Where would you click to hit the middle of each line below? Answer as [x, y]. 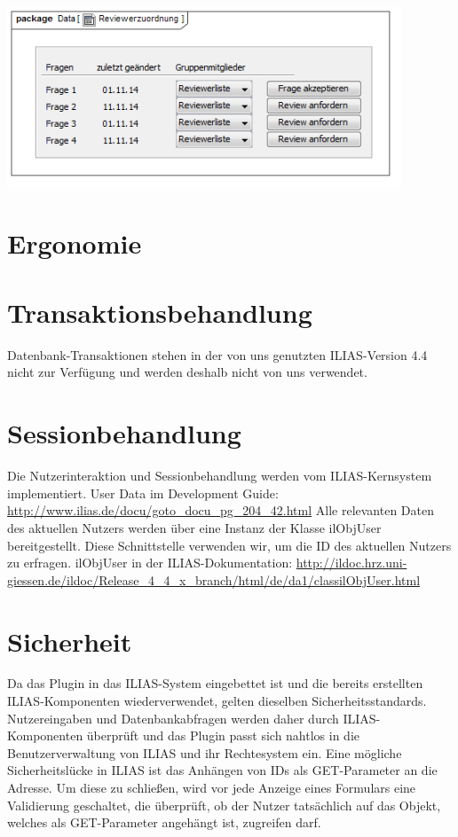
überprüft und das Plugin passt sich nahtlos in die [223, 735]
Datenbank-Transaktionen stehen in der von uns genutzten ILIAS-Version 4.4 [217, 354]
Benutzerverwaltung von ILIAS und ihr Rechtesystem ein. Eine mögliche [205, 752]
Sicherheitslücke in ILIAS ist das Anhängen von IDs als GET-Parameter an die [222, 770]
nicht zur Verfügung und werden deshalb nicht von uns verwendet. [187, 372]
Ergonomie [75, 242]
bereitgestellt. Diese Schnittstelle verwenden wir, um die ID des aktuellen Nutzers [229, 545]
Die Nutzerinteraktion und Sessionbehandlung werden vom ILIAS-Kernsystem [220, 476]
